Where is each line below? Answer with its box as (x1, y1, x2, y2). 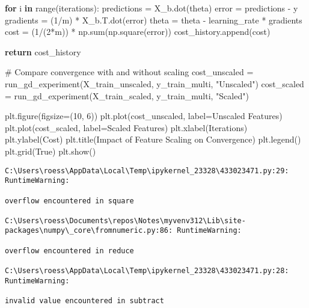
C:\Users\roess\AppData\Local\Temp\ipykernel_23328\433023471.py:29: (5, 166, 289, 175)
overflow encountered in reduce (5, 246, 134, 255)
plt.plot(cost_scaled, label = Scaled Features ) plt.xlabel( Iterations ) (5, 121, 248, 134)
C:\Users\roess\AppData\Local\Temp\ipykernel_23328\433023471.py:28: (5, 266, 289, 276)
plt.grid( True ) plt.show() (5, 144, 96, 157)
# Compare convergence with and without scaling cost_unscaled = (5, 66, 254, 78)
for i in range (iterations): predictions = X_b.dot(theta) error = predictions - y (5, 2, 298, 14)
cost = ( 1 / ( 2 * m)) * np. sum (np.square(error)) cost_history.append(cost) (5, 25, 271, 38)
